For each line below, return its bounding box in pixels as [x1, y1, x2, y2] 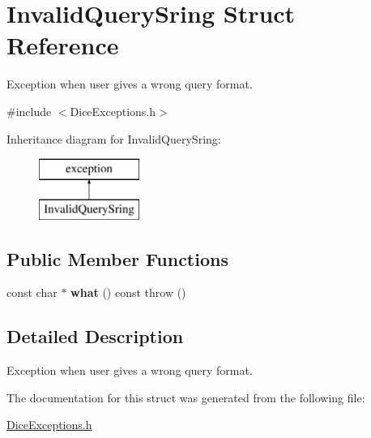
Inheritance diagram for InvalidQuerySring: [6, 130, 221, 147]
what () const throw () [70, 284, 186, 301]
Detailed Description [6, 324, 184, 349]
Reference [6, 28, 119, 62]
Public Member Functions [6, 246, 228, 271]
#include [6, 102, 52, 119]
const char [6, 284, 58, 301]
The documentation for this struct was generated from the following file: [6, 389, 365, 406]
